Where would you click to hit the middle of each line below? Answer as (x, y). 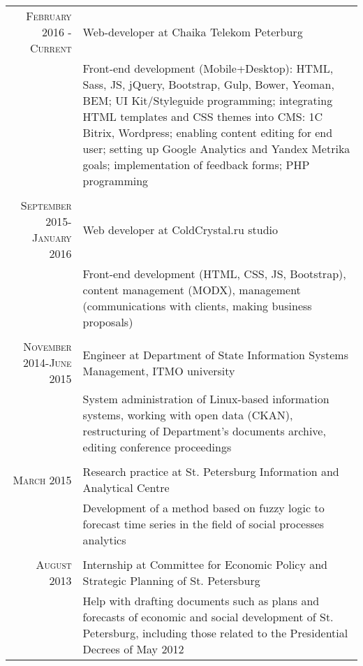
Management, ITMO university (159, 370)
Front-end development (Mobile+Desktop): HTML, (208, 68)
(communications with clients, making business (197, 306)
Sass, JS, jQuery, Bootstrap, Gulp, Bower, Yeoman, (208, 84)
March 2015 (42, 479)
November (47, 346)
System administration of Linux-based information (206, 399)
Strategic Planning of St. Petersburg (171, 580)
